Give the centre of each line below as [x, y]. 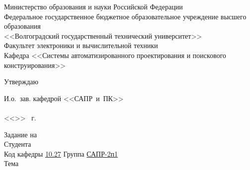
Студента [18, 144]
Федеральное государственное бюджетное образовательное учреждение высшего [125, 16]
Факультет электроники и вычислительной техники [81, 45]
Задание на [21, 134]
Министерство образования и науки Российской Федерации [94, 6]
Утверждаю [21, 82]
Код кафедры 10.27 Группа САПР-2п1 [61, 153]
